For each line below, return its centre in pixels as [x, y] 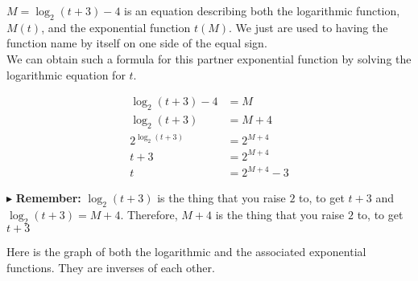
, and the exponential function [116, 27]
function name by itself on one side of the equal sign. [137, 43]
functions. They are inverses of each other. [111, 267]
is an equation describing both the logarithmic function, [262, 10]
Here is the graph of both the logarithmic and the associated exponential [186, 251]
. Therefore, [149, 215]
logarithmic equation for [66, 74]
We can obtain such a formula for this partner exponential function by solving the [209, 58]
